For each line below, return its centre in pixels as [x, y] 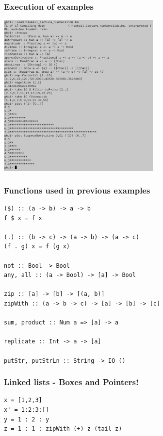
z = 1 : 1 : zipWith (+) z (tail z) [63, 429]
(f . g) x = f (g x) [37, 247]
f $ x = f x [23, 218]
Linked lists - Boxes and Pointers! [71, 382]
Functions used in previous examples [77, 190]
